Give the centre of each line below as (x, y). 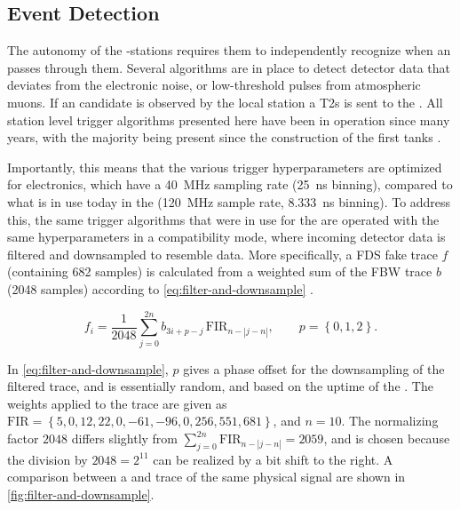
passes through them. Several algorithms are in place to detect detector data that (229, 67)
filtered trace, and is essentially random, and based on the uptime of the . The (220, 386)
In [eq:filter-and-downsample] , (88, 368)
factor (23, 438)
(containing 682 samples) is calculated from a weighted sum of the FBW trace (220, 271)
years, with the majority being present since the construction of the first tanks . (224, 137)
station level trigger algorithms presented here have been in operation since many (229, 120)
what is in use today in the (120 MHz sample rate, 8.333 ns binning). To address (229, 201)
